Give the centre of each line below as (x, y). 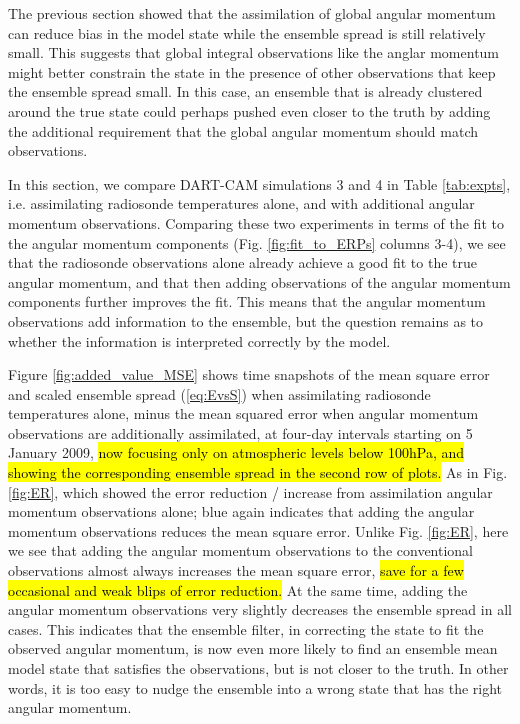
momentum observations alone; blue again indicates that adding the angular (241, 511)
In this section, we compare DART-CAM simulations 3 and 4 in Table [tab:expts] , (259, 183)
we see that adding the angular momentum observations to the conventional (241, 550)
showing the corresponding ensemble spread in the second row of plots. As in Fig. (258, 472)
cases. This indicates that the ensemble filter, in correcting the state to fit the (246, 628)
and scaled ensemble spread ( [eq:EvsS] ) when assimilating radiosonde (219, 393)
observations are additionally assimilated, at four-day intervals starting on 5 (240, 432)
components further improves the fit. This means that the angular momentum (247, 301)
